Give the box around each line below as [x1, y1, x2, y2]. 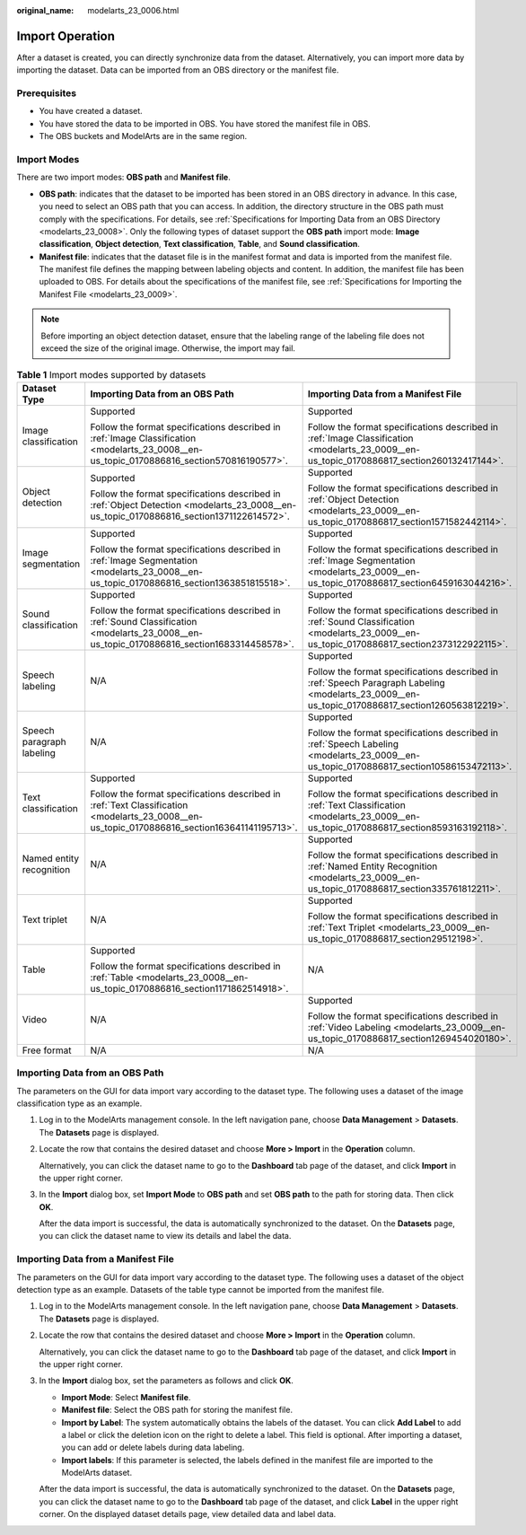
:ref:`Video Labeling [307, 1021, 391, 1033]
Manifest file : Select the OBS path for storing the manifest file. [61, 1405, 294, 1416]
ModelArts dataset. [61, 1468, 133, 1478]
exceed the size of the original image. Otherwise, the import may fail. [40, 343, 296, 354]
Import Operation [16, 28, 116, 44]
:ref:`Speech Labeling [307, 737, 399, 750]
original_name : [16, 5, 75, 15]
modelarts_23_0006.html [87, 5, 180, 15]
